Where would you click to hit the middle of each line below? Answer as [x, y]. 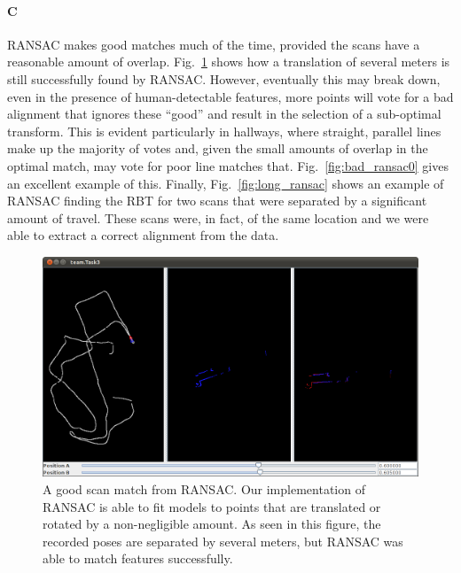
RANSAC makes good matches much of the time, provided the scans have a [214, 44]
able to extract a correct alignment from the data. [143, 235]
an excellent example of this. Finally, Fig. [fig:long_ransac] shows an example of [226, 183]
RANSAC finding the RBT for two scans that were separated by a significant [217, 201]
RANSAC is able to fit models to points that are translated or [212, 506]
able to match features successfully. [138, 558]
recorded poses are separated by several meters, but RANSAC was [223, 541]
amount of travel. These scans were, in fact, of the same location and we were [218, 217]
